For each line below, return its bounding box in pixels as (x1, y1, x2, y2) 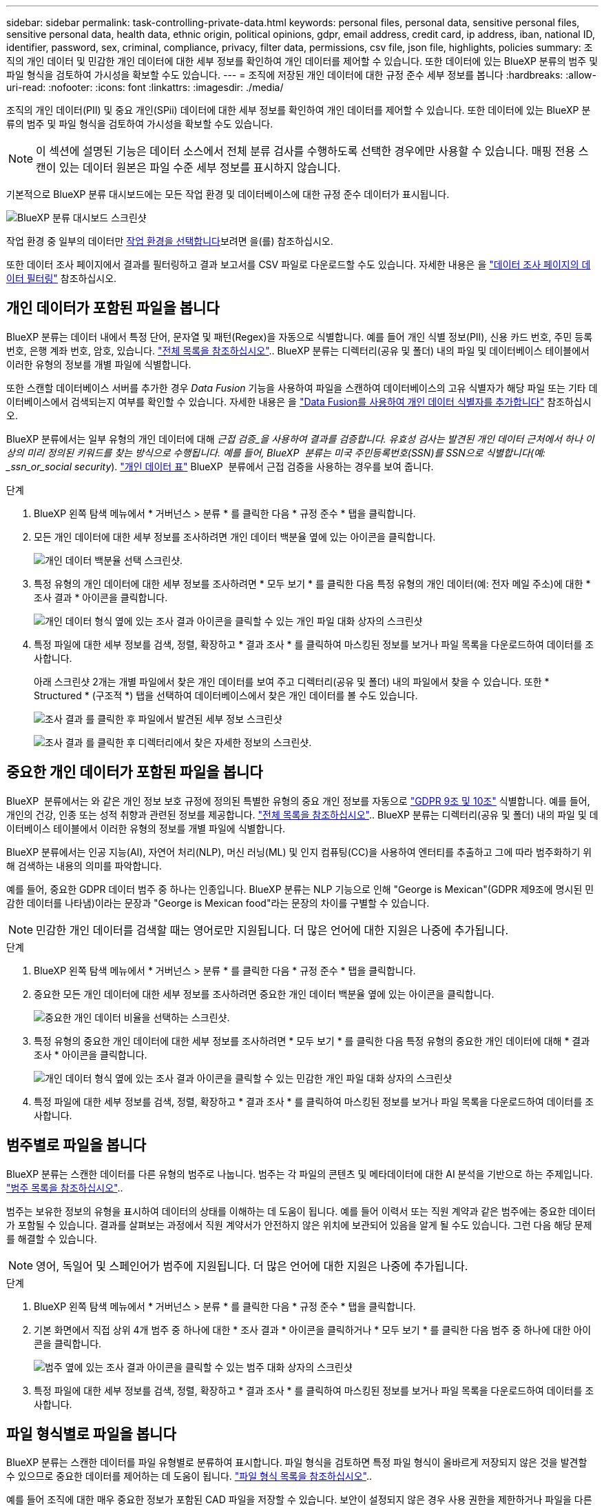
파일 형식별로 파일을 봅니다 (6, 1425, 176, 1443)
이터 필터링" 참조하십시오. (6, 272, 117, 284)
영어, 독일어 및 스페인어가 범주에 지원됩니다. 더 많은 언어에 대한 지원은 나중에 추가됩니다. (36, 1258, 468, 1273)
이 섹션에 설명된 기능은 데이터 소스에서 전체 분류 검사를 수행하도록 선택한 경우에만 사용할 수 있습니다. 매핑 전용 (36, 144, 576, 158)
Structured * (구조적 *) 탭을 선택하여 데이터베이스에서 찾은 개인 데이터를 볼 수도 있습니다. (34, 689, 418, 701)
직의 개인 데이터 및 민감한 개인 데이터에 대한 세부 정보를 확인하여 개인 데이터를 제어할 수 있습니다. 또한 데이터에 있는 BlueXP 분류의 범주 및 (6, 55, 598, 67)
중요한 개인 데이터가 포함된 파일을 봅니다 (6, 763, 263, 781)
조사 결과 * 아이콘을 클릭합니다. (34, 591, 168, 603)
